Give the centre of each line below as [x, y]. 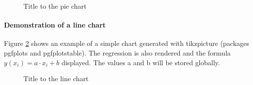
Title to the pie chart [55, 6]
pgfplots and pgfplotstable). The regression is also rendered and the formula [117, 52]
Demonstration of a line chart [55, 25]
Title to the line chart [56, 78]
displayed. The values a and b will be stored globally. [141, 62]
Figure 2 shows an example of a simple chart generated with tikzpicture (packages [127, 43]
